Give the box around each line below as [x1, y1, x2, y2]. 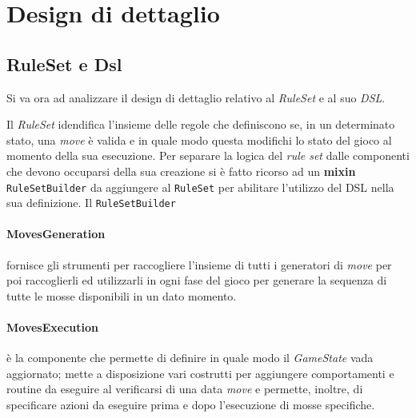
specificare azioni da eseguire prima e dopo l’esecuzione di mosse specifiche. [6, 396, 375, 413]
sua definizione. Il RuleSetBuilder [6, 194, 176, 211]
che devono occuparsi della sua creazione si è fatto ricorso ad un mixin [6, 162, 356, 179]
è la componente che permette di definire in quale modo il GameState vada [6, 349, 374, 366]
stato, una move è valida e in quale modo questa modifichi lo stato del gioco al [6, 131, 392, 148]
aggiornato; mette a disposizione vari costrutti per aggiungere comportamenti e [6, 364, 394, 381]
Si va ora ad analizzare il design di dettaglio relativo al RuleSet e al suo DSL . [6, 89, 386, 105]
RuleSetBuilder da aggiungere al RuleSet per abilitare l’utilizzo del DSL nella [6, 178, 394, 195]
